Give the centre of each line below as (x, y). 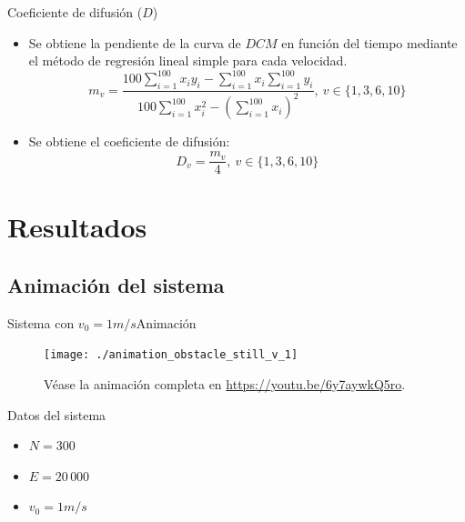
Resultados (77, 227)
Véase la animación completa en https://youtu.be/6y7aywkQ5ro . (225, 383)
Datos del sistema (57, 414)
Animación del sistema (116, 284)
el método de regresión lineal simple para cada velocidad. (188, 60)
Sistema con (41, 322)
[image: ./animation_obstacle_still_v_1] (171, 355)
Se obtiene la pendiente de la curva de (135, 42)
